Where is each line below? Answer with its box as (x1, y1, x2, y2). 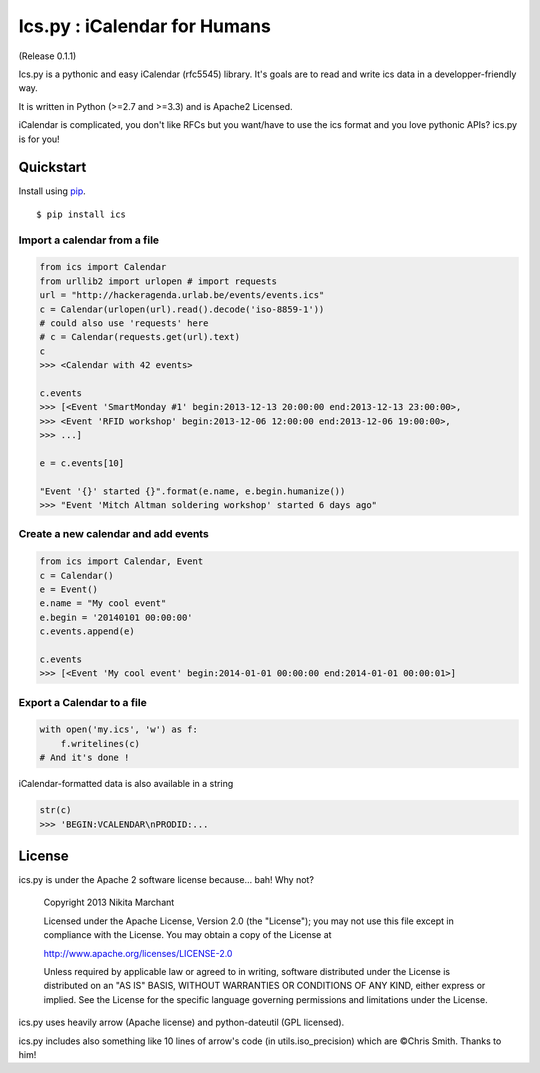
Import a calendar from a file (18, 233, 160, 247)
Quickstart (18, 159, 87, 176)
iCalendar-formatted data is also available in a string (18, 778, 234, 790)
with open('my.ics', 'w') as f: (39, 724, 199, 735)
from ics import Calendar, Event (39, 556, 204, 567)
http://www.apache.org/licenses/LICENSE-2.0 (43, 947, 233, 959)
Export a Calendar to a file (18, 695, 147, 709)
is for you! (18, 133, 60, 145)
